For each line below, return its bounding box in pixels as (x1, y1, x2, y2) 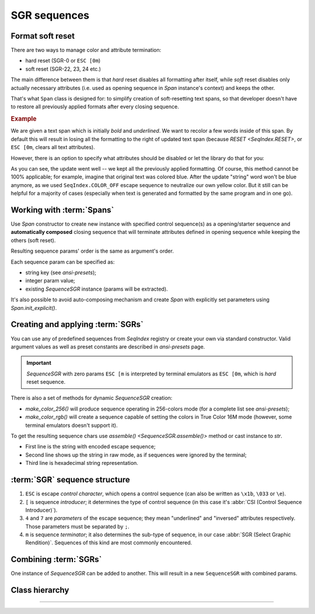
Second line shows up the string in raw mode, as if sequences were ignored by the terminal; (25, 451, 247, 458)
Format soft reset (10, 31, 75, 41)
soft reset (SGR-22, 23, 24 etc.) (25, 65, 101, 73)
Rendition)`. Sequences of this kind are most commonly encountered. (25, 539, 192, 546)
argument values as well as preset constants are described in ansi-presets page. (10, 343, 205, 350)
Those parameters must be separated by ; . (25, 523, 129, 530)
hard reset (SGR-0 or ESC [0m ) (25, 57, 101, 64)
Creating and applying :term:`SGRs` (10, 319, 144, 330)
